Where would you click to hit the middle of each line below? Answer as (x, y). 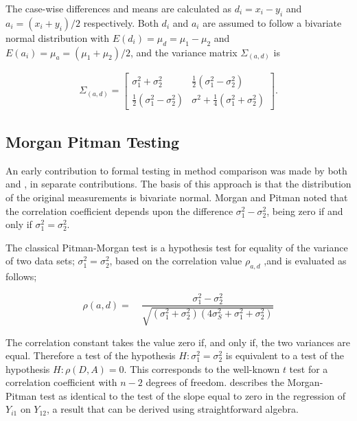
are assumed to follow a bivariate (272, 22)
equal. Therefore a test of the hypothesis (91, 355)
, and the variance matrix (184, 52)
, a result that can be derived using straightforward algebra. (173, 409)
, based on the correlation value (176, 261)
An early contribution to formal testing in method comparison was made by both (176, 170)
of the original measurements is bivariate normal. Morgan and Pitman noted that (177, 197)
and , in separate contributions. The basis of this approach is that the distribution (178, 184)
